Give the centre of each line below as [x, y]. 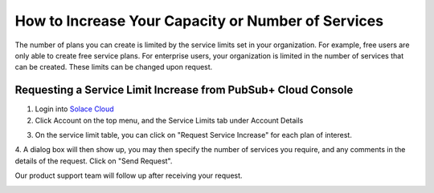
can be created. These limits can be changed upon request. [114, 67]
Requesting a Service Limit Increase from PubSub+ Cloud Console [184, 90]
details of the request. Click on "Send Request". [94, 161]
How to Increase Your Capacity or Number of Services [199, 21]
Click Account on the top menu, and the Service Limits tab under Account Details [169, 120]
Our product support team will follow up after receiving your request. [129, 175]
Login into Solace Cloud [74, 109]
